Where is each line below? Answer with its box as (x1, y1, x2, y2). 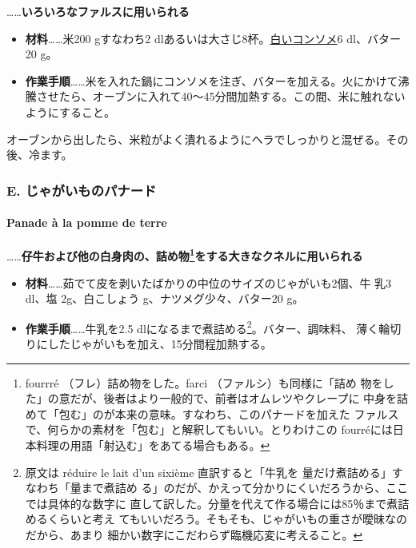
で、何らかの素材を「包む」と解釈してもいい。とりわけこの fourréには (25, 421, 393, 438)
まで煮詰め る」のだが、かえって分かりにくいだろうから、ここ (81, 479, 409, 496)
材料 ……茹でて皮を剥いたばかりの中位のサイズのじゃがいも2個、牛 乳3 (25, 274, 392, 291)
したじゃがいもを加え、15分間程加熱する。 (47, 336, 272, 352)
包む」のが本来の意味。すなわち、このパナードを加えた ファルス (58, 405, 399, 422)
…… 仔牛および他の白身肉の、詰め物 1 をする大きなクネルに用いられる (6, 245, 363, 264)
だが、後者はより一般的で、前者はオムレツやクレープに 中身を (70, 390, 398, 407)
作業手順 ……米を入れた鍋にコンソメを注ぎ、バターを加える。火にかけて (25, 72, 398, 89)
